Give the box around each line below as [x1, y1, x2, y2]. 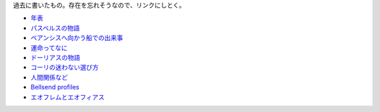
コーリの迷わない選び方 [30, 63, 99, 72]
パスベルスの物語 [30, 23, 80, 32]
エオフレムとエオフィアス [30, 92, 105, 101]
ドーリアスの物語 [30, 53, 80, 61]
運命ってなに [30, 43, 68, 52]
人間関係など [30, 73, 68, 81]
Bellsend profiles [30, 83, 80, 92]
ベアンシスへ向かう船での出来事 [30, 34, 123, 42]
